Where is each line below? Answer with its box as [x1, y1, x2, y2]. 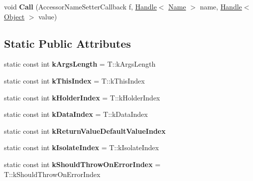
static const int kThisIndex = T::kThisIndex [4, 75, 145, 86]
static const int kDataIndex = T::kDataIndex [4, 109, 148, 119]
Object [4, 11, 25, 21]
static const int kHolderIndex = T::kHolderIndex [4, 92, 160, 102]
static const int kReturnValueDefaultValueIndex [4, 125, 166, 136]
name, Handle [200, 1, 242, 11]
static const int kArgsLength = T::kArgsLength [4, 59, 156, 69]
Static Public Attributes [4, 35, 131, 51]
